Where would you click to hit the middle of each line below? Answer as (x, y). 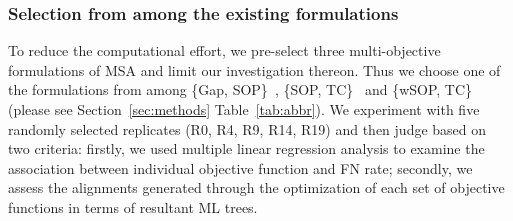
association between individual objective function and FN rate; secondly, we (240, 167)
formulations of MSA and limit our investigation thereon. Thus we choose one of (254, 69)
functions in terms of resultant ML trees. (133, 206)
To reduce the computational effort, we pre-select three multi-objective (224, 50)
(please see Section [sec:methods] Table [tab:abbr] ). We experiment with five (244, 109)
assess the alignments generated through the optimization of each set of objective (256, 187)
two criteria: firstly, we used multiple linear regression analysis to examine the (246, 148)
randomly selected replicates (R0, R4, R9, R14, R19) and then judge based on (247, 128)
